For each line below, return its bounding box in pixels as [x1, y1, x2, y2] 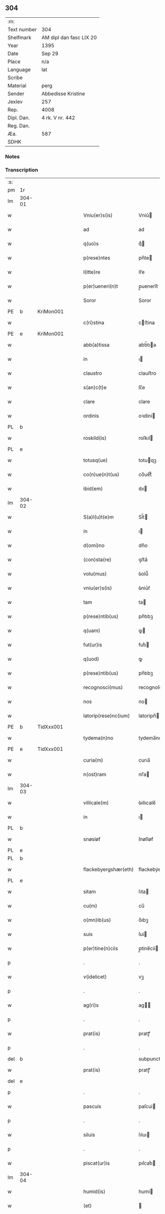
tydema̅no [138, 735, 162, 742]
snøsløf [83, 836, 101, 843]
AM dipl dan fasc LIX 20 [41, 34, 97, 41]
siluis [83, 1132, 95, 1138]
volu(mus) [83, 570, 107, 577]
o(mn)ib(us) [83, 917, 111, 924]
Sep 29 [41, 50, 59, 57]
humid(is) [83, 1188, 106, 1195]
